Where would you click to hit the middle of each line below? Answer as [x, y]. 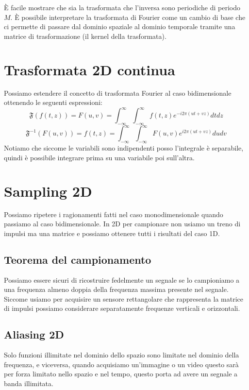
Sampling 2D [48, 191]
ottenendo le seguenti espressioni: [53, 102]
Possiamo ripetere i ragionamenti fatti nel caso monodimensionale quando [114, 214]
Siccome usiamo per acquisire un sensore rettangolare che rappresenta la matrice [124, 298]
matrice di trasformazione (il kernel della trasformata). [85, 36]
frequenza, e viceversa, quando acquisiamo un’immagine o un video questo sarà [121, 364]
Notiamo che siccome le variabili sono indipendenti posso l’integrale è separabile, [124, 148]
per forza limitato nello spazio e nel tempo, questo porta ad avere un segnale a [121, 374]
